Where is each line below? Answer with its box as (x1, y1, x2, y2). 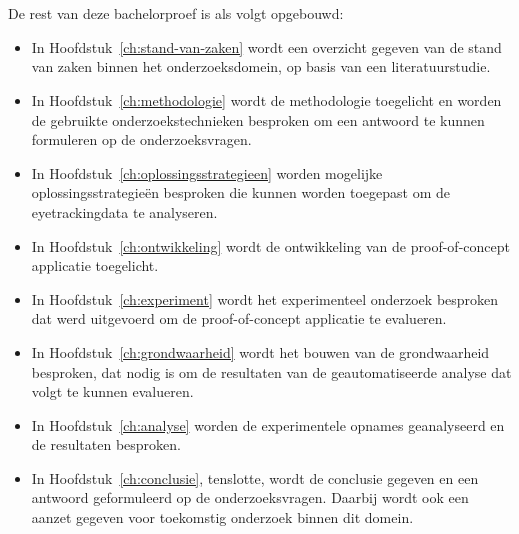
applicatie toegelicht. (31, 255, 159, 276)
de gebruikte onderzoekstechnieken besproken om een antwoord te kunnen (31, 109, 485, 130)
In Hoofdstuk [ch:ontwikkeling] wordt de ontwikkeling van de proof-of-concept (31, 235, 510, 256)
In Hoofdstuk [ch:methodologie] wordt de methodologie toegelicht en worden (31, 89, 502, 110)
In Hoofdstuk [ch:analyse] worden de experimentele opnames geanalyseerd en (31, 414, 505, 435)
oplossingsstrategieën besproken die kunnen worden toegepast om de (31, 182, 451, 203)
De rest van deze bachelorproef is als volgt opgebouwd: (8, 3, 344, 24)
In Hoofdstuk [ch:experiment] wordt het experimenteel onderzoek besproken (31, 288, 499, 309)
